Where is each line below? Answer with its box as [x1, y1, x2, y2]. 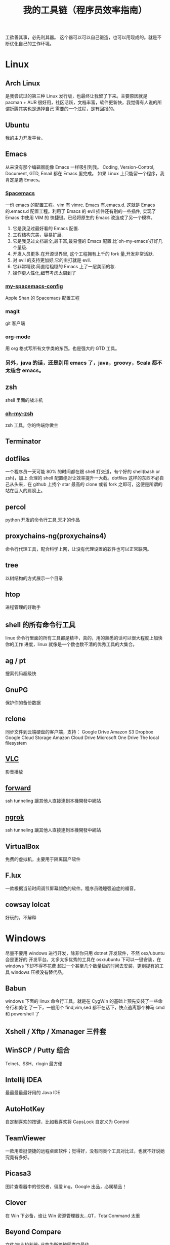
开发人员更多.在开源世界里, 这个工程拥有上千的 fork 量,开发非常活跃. [12, 251, 154, 257]
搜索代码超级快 [5, 671, 36, 677]
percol [5, 502, 26, 511]
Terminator [5, 437, 41, 446]
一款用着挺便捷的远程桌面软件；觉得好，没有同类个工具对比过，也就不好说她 [5, 1148, 165, 1154]
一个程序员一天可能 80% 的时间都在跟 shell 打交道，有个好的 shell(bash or [5, 468, 160, 475]
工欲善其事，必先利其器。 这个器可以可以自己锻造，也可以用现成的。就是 [5, 34, 157, 41]
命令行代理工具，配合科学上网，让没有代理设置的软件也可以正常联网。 [5, 546, 152, 552]
